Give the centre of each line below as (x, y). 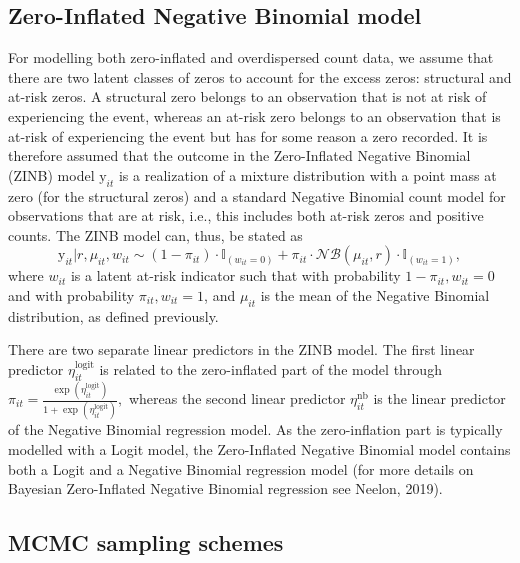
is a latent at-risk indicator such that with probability (235, 275)
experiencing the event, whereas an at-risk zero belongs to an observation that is (254, 115)
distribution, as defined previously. (113, 315)
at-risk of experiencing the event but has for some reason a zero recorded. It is (248, 135)
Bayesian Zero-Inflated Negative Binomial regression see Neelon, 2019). (225, 488)
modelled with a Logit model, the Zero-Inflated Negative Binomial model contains (259, 448)
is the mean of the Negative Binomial (375, 294)
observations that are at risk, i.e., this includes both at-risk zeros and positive (246, 215)
